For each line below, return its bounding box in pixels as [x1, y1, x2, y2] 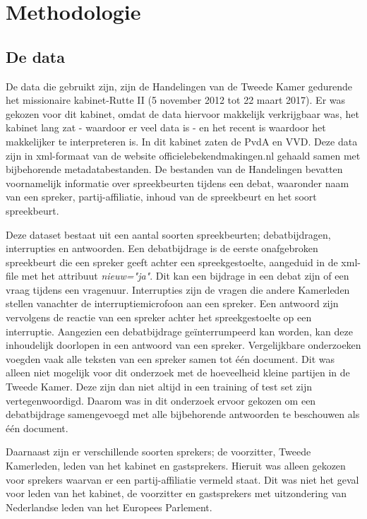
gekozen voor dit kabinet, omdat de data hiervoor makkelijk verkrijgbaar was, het [6, 106, 359, 121]
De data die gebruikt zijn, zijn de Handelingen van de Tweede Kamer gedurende [6, 78, 353, 93]
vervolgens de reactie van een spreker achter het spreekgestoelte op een [6, 310, 312, 325]
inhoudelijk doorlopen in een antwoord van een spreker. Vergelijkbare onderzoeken [6, 338, 361, 352]
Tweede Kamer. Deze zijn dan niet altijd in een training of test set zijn [6, 379, 313, 394]
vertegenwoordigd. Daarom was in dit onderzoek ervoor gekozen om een [6, 393, 316, 407]
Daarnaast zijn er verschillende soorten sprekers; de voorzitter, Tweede [6, 444, 311, 459]
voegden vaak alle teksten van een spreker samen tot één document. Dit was [6, 351, 335, 366]
